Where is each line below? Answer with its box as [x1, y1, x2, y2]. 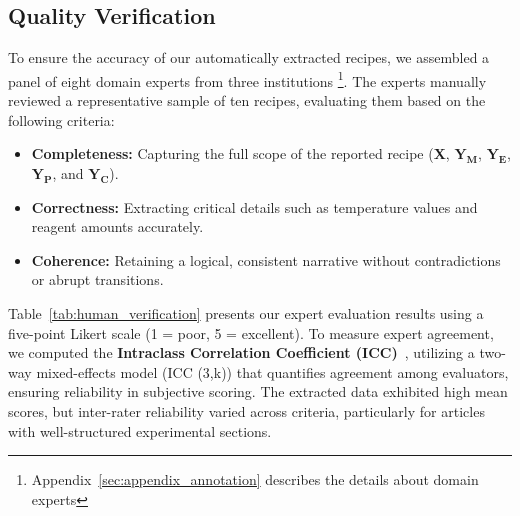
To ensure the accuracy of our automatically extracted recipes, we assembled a [8, 47, 490, 68]
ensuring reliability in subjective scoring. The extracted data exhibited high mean [8, 381, 508, 402]
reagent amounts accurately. [31, 216, 204, 237]
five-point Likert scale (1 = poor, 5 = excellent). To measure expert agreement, [8, 322, 494, 343]
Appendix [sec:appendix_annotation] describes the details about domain [31, 469, 479, 490]
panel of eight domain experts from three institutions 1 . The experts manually [8, 67, 487, 91]
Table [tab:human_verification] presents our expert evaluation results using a [8, 303, 484, 323]
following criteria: [8, 109, 115, 130]
